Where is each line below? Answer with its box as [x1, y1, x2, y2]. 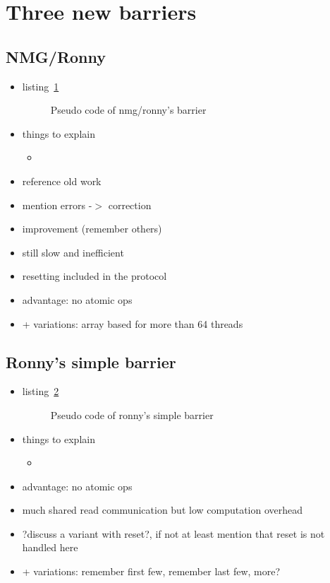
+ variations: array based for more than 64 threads [22, 316, 243, 331]
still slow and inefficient [22, 245, 124, 259]
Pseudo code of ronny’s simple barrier [50, 407, 214, 422]
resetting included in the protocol [22, 269, 167, 283]
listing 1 [22, 78, 59, 93]
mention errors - [22, 197, 92, 212]
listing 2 [22, 384, 59, 399]
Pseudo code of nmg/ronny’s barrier [50, 102, 207, 117]
